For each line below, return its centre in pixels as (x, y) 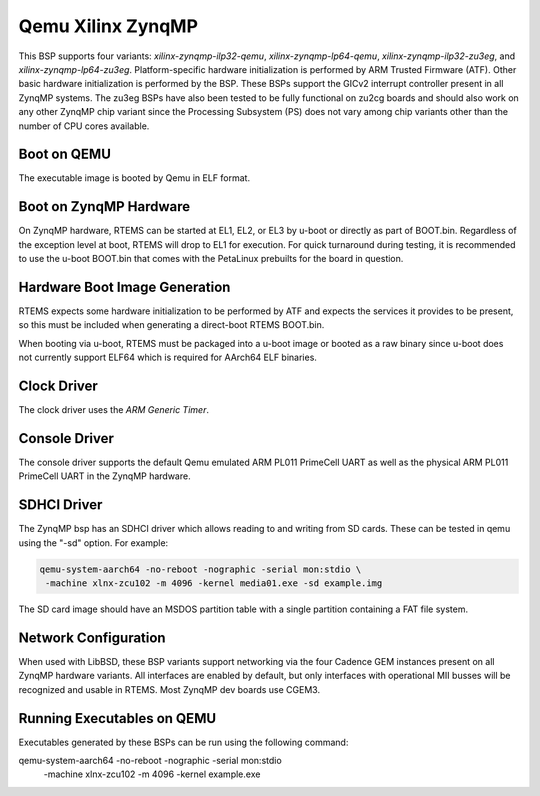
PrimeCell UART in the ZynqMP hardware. (104, 476)
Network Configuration (92, 637)
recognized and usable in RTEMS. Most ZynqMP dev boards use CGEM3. (169, 689)
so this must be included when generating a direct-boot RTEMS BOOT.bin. (171, 325)
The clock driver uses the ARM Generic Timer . (114, 410)
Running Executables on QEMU (117, 718)
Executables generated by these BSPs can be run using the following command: (183, 742)
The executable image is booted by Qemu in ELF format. (134, 178)
